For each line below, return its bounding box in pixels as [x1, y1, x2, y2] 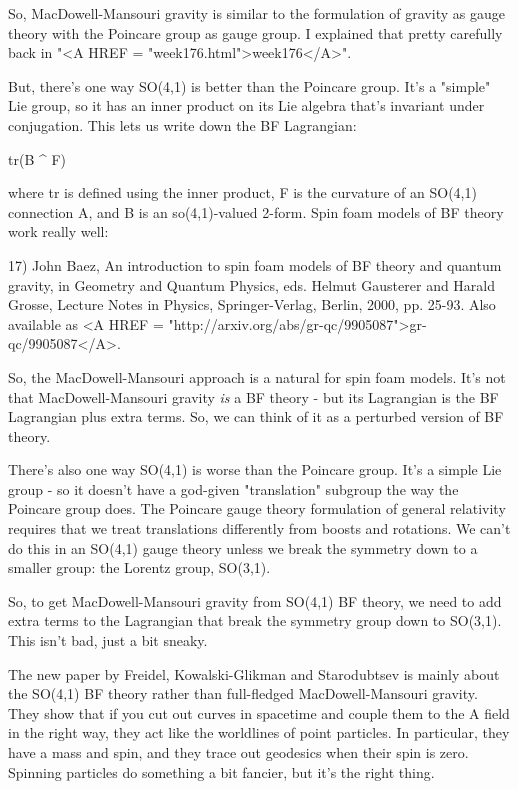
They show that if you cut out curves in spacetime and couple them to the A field [8, 702, 510, 723]
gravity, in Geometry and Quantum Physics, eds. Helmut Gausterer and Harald [8, 274, 496, 295]
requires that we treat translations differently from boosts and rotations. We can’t [8, 518, 511, 539]
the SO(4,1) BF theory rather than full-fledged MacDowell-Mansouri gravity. [8, 683, 478, 704]
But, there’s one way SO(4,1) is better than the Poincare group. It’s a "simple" [8, 75, 491, 96]
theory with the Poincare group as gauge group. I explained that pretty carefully [8, 22, 503, 43]
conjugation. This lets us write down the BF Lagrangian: [8, 114, 357, 135]
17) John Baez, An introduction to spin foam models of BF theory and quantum [8, 254, 502, 275]
